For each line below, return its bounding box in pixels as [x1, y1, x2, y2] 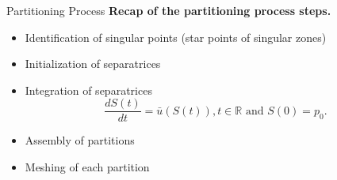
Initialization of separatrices [25, 55, 161, 72]
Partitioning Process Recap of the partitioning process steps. [6, 2, 331, 18]
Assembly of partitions [25, 132, 135, 148]
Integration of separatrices [25, 81, 152, 98]
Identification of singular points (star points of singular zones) [25, 28, 327, 45]
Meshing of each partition [25, 159, 150, 175]
